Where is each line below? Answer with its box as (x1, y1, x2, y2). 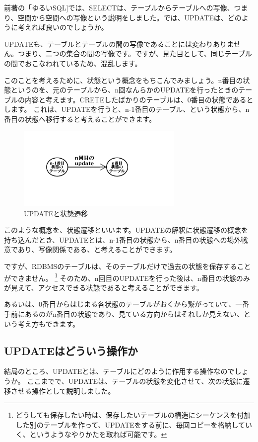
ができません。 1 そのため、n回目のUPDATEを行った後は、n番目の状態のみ (4, 271, 250, 283)
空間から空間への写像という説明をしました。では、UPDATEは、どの (17, 12, 242, 22)
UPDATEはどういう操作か (4, 343, 138, 358)
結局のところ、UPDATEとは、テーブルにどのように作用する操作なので (4, 366, 235, 376)
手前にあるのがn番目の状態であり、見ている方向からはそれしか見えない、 (4, 309, 244, 319)
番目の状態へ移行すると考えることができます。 (4, 113, 156, 124)
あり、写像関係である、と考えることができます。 (17, 244, 177, 255)
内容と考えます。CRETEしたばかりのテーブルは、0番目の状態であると (24, 94, 254, 104)
